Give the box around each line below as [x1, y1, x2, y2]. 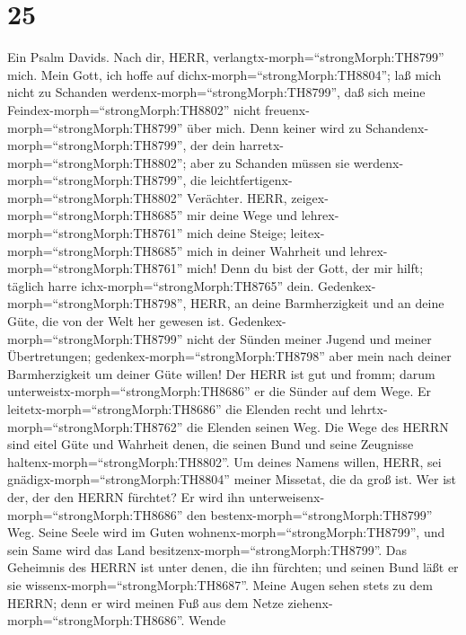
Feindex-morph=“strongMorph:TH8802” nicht [7, 100, 261, 119]
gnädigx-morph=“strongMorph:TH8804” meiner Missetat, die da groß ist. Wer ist [7, 470, 456, 489]
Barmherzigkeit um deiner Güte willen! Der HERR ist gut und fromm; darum [7, 364, 435, 383]
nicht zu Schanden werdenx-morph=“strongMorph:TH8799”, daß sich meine [7, 83, 426, 101]
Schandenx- [365, 118, 429, 137]
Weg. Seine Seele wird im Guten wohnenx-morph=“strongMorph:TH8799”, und [7, 523, 445, 542]
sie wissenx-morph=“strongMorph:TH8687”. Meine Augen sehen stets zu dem [7, 575, 433, 594]
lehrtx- [350, 400, 388, 418]
